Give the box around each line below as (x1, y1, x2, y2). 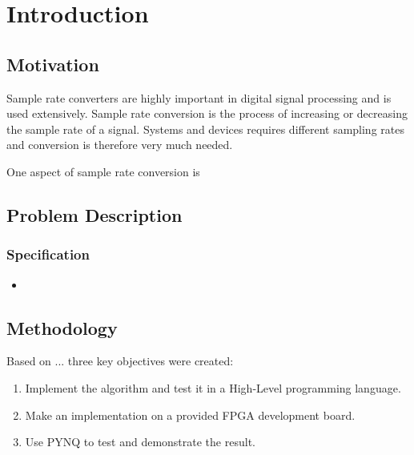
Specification (6, 244, 90, 264)
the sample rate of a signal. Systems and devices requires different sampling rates (6, 120, 404, 137)
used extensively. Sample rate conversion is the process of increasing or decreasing (6, 105, 408, 122)
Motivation (6, 51, 99, 76)
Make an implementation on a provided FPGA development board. (25, 406, 356, 423)
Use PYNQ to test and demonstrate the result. (25, 433, 255, 450)
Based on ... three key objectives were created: (6, 352, 234, 369)
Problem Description (6, 202, 183, 227)
